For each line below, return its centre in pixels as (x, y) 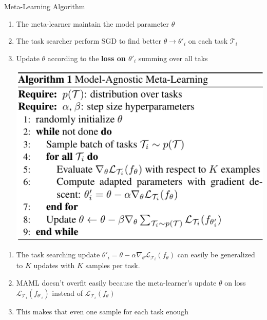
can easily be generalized (216, 255)
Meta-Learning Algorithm (45, 6)
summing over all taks (173, 58)
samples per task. (113, 265)
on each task (208, 41)
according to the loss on (87, 58)
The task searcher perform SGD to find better (89, 41)
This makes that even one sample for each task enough (102, 311)
